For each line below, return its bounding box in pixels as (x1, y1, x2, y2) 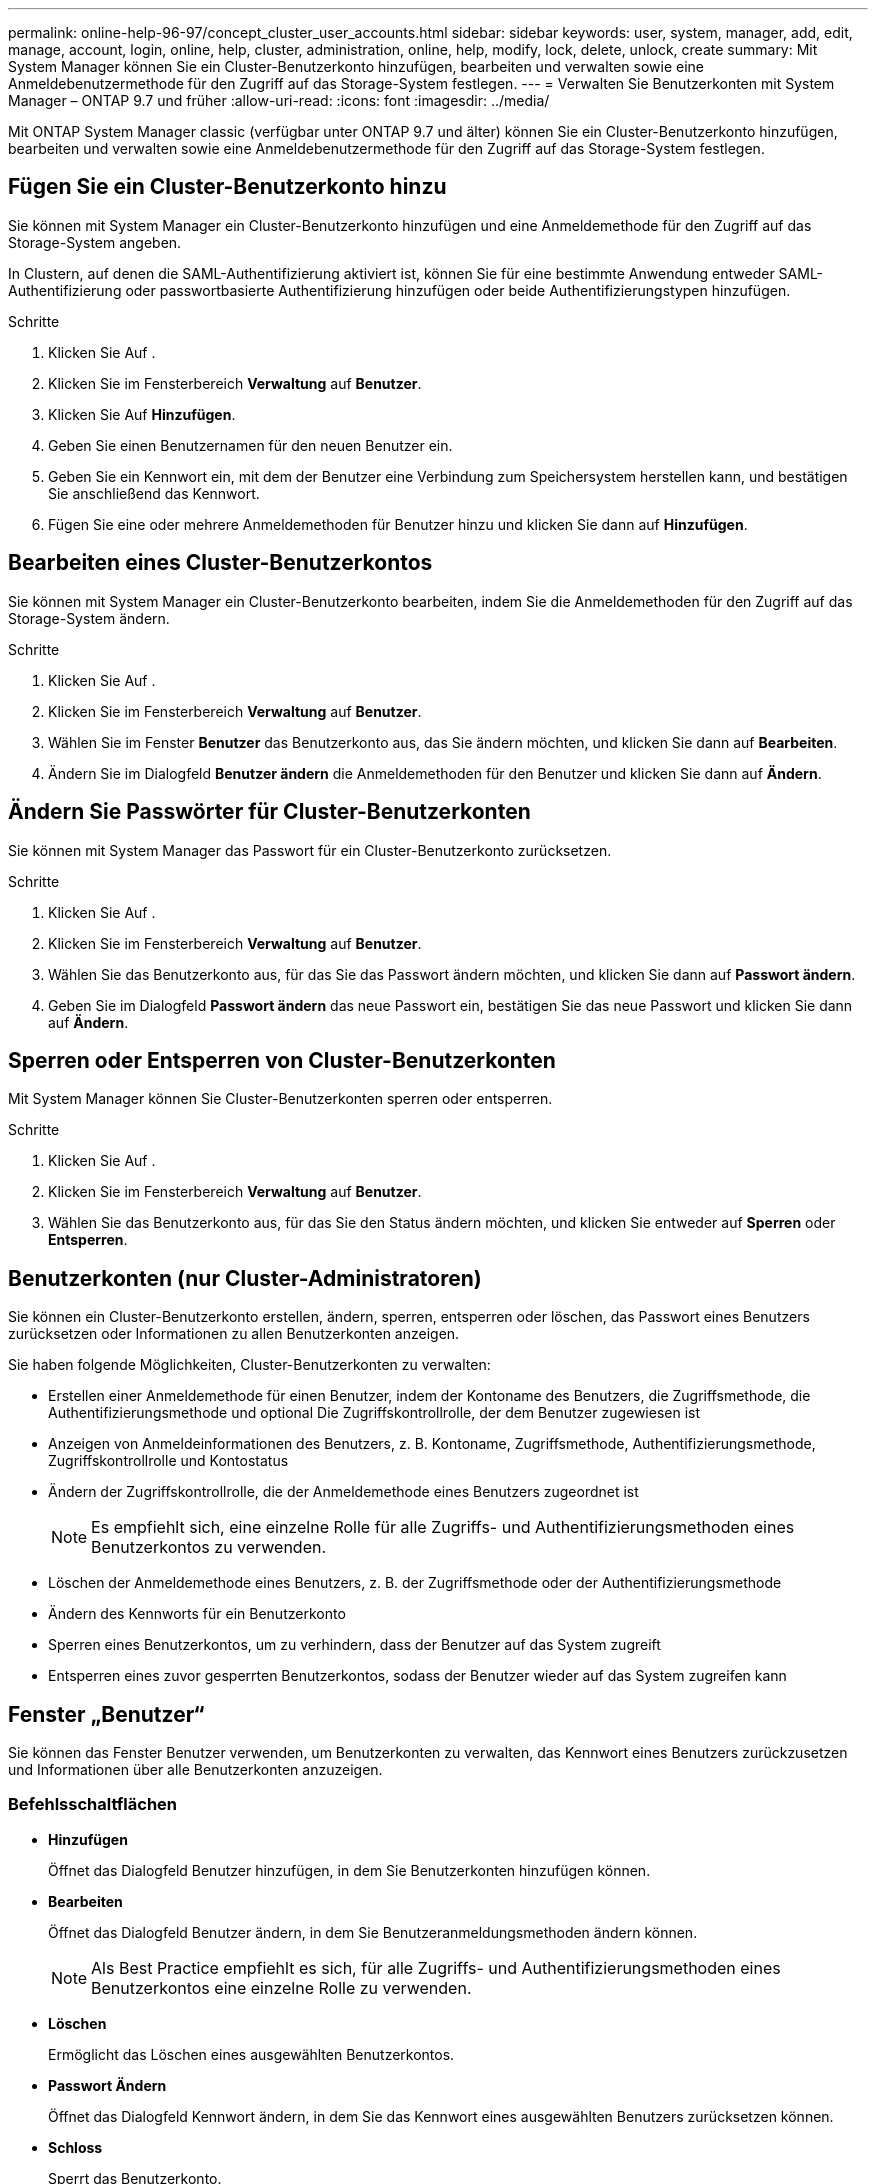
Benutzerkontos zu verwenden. (91, 1537, 327, 1558)
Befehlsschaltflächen (8, 1794, 178, 1815)
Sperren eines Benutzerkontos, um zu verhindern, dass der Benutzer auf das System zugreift (48, 1636, 661, 1654)
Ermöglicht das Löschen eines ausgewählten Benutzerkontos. (48, 2045, 455, 2063)
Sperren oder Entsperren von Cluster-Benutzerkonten (8, 1047, 556, 1073)
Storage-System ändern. (8, 609, 170, 627)
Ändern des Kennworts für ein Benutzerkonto (48, 1605, 346, 1623)
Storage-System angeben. (8, 233, 182, 251)
